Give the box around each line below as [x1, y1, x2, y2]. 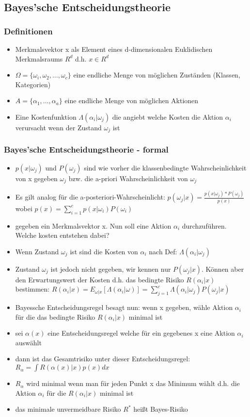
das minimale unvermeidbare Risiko [15, 404, 121, 414]
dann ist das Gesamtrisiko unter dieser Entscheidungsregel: [15, 354, 190, 364]
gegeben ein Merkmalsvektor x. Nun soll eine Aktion [15, 220, 172, 231]
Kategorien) [15, 79, 51, 89]
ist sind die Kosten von [70, 246, 138, 256]
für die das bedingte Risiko [15, 311, 95, 322]
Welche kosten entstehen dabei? [15, 230, 109, 240]
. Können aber [202, 263, 244, 274]
